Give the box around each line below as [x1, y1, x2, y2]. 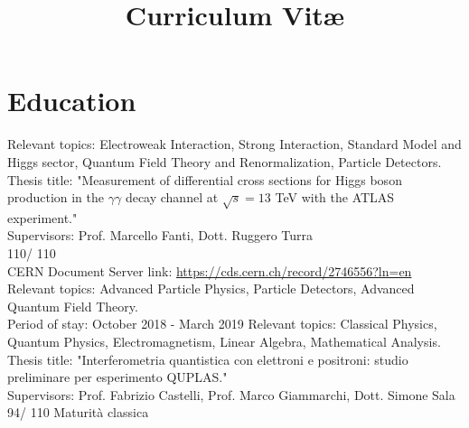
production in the [7, 188, 105, 207]
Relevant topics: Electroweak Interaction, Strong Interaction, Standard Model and [7, 135, 462, 154]
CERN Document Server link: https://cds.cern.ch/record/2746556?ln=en [7, 261, 412, 280]
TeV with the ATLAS [275, 188, 395, 207]
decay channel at [125, 188, 219, 207]
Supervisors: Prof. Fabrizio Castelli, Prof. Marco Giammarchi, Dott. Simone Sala [7, 385, 455, 404]
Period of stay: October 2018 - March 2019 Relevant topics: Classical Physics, [7, 314, 437, 333]
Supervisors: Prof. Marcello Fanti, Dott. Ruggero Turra [7, 226, 314, 245]
